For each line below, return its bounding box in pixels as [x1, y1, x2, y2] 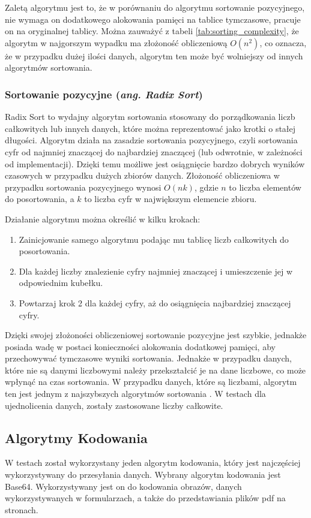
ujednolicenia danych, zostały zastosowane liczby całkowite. [5, 399, 223, 411]
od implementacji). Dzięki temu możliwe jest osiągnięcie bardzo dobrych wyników [5, 157, 305, 170]
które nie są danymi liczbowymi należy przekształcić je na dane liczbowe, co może [5, 363, 306, 376]
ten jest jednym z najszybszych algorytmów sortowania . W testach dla [5, 387, 266, 400]
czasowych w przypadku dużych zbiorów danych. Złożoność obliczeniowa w [5, 169, 280, 182]
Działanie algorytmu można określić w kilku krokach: [5, 212, 201, 225]
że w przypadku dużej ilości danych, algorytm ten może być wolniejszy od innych [5, 49, 303, 62]
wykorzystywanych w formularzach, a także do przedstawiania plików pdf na [5, 492, 286, 504]
